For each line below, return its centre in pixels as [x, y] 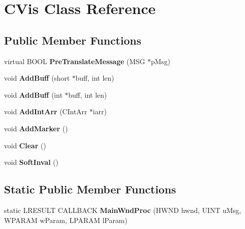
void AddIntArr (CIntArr [46, 111]
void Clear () [25, 145]
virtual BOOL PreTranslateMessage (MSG [75, 61]
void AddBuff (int [33, 94]
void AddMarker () [36, 128]
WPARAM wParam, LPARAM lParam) [66, 220]
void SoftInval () [31, 162]
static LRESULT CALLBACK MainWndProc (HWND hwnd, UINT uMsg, [123, 210]
